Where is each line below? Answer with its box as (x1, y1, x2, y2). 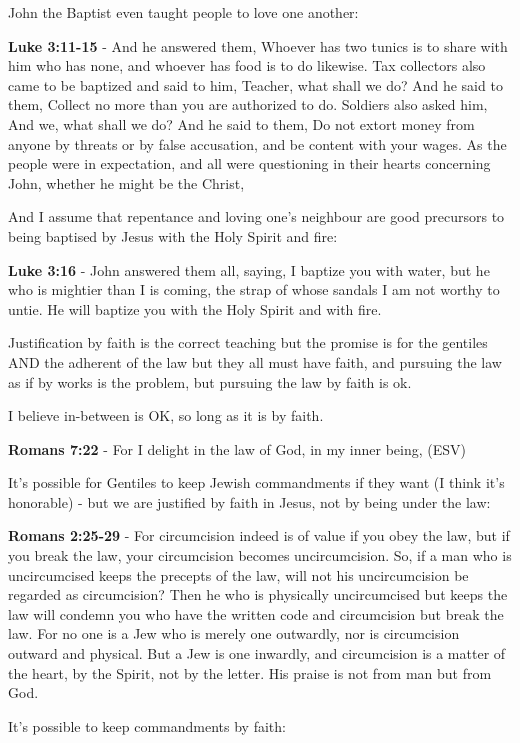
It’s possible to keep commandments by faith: (8, 715, 286, 736)
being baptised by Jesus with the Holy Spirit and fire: (8, 225, 338, 246)
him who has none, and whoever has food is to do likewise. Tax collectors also (8, 55, 486, 76)
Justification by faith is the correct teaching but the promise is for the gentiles (8, 332, 488, 353)
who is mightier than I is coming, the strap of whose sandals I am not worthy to (8, 279, 500, 300)
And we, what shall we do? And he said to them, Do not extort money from (8, 113, 475, 134)
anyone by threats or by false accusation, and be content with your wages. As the (8, 133, 507, 154)
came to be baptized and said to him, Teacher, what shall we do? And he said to (8, 74, 503, 95)
